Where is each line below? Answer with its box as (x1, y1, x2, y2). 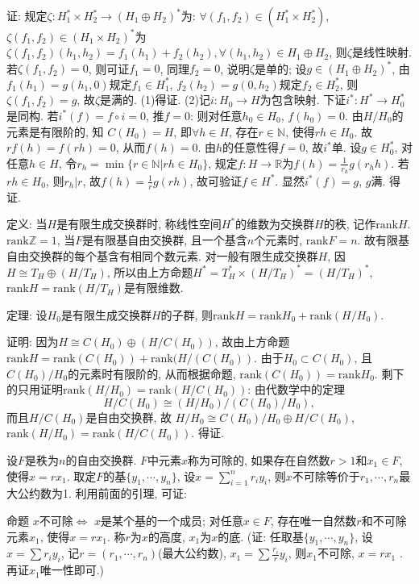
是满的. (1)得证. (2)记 (100, 91, 210, 108)
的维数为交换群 (235, 215, 315, 232)
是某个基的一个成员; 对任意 (101, 512, 243, 529)
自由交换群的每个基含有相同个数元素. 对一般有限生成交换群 (6, 247, 318, 264)
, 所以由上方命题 (106, 263, 193, 280)
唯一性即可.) (39, 561, 105, 578)
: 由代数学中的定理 (247, 381, 345, 398)
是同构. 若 (6, 106, 59, 123)
